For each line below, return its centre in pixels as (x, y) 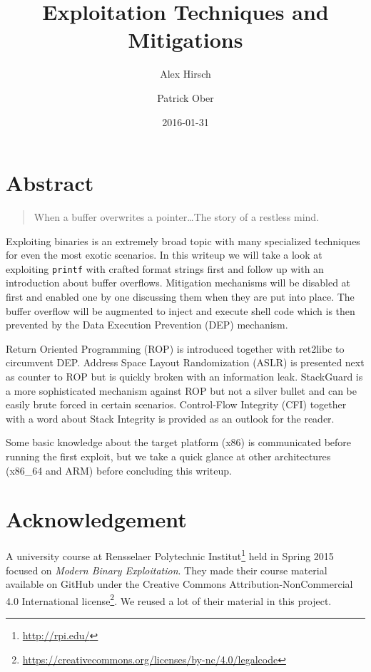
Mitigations (185, 40)
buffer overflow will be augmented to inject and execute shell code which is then (181, 310)
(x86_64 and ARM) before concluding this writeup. (119, 470)
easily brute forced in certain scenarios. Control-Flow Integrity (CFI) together (176, 404)
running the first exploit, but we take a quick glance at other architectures (168, 456)
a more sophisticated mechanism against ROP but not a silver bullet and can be (182, 390)
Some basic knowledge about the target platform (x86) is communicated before (179, 442)
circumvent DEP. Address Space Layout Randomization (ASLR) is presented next (185, 362)
